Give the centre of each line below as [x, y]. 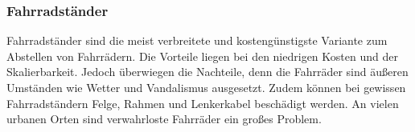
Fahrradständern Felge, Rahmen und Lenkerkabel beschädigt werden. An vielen [203, 103]
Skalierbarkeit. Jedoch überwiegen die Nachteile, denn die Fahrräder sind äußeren [207, 72]
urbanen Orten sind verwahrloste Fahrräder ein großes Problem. [164, 119]
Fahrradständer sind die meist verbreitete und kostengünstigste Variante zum [197, 40]
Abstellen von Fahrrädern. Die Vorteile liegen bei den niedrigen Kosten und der [202, 56]
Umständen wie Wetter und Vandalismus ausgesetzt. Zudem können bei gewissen [206, 87]
